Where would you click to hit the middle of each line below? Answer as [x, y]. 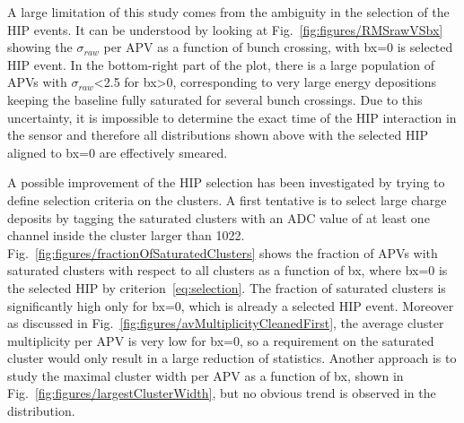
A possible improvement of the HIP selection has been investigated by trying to [226, 182]
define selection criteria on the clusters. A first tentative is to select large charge [227, 199]
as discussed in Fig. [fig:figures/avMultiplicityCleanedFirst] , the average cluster [226, 323]
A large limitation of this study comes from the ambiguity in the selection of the [228, 12]
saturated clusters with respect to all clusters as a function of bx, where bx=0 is [228, 270]
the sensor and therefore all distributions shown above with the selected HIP [218, 135]
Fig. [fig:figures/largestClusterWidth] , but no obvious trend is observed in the [222, 393]
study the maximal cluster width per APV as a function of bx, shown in [206, 375]
